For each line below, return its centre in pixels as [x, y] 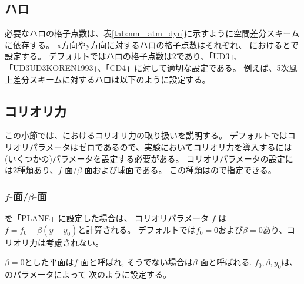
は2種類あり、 [31, 170]
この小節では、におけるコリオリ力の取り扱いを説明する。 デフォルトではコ [150, 135]
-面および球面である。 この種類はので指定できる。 [179, 170]
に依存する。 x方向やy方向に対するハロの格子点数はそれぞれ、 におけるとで [152, 44]
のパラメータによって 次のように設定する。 [88, 274]
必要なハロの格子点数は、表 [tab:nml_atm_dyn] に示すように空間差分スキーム [152, 33]
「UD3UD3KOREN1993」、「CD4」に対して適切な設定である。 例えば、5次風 [151, 67]
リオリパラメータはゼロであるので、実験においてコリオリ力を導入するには [148, 146]
